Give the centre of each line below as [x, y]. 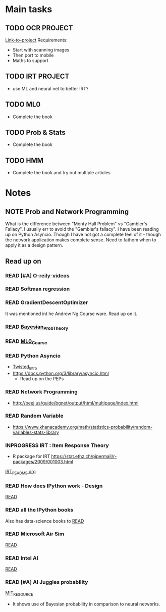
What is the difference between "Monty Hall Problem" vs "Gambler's [76, 224]
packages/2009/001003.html [43, 462]
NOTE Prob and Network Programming [67, 211]
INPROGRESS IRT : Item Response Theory [57, 445]
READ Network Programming [42, 392]
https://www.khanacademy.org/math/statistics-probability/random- [82, 427]
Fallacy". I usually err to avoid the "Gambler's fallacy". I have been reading [82, 229]
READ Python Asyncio [33, 356]
